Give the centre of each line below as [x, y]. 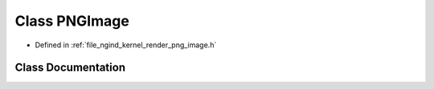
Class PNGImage [72, 21]
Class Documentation [70, 68]
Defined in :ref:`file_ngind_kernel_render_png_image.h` [126, 45]
